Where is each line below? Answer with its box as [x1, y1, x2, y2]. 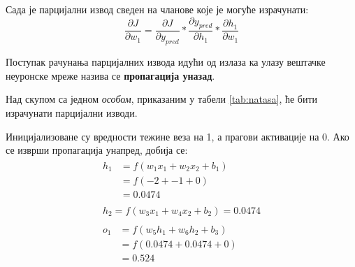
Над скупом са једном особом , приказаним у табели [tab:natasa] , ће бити [6, 92, 318, 106]
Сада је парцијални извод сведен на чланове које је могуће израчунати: [6, 2, 309, 16]
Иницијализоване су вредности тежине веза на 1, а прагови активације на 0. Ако [6, 129, 349, 143]
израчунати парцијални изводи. [6, 106, 138, 120]
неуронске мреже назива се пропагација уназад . [6, 68, 215, 82]
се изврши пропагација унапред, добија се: [6, 143, 188, 157]
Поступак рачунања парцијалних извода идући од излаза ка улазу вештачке [6, 55, 326, 69]
